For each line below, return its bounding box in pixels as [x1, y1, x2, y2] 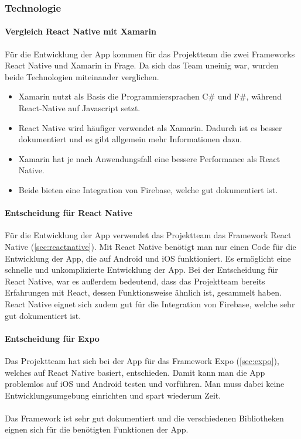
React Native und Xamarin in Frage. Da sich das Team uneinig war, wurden [5, 59, 279, 71]
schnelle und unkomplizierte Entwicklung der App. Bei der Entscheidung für [5, 263, 278, 276]
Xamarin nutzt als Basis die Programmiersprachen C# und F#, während [18, 90, 282, 102]
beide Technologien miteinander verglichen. [5, 70, 159, 83]
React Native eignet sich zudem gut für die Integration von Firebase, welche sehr [5, 297, 295, 310]
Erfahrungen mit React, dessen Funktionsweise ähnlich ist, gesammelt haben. [5, 286, 282, 299]
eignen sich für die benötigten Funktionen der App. [5, 423, 189, 435]
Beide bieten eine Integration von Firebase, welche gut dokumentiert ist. [18, 183, 278, 196]
